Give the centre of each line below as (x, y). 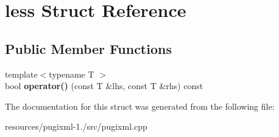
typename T (72, 74)
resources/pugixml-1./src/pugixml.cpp (76, 126)
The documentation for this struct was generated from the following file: (140, 106)
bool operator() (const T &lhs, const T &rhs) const (104, 86)
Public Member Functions (88, 48)
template (21, 74)
